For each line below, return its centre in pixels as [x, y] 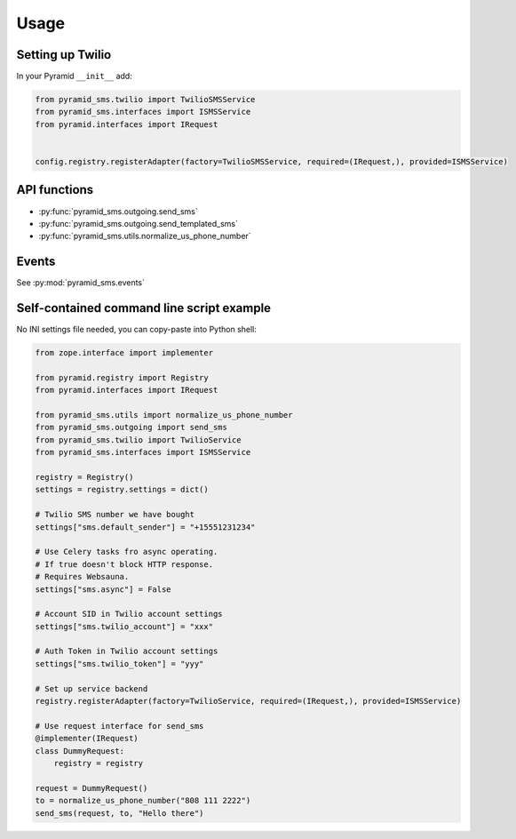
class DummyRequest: [79, 751]
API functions [55, 190]
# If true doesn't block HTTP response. [124, 564]
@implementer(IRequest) [87, 739]
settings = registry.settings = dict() [122, 490]
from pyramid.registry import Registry [122, 377]
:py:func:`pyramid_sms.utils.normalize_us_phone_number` [145, 236]
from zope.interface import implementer [124, 353]
